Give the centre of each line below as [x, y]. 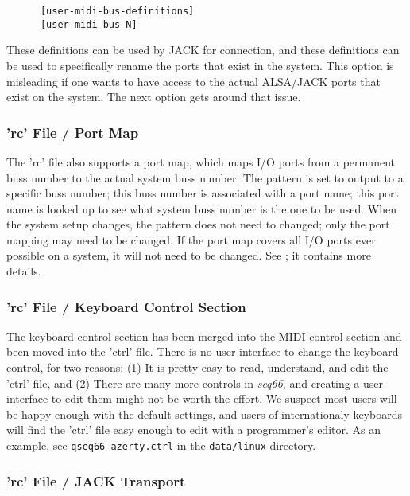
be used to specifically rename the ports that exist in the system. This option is [200, 65]
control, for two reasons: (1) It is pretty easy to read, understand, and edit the [197, 367]
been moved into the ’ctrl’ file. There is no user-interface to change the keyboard [203, 351]
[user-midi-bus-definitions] [117, 11]
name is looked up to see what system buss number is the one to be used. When [201, 208]
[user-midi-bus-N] [89, 24]
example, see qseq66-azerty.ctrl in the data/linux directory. [161, 445]
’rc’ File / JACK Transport [96, 480]
